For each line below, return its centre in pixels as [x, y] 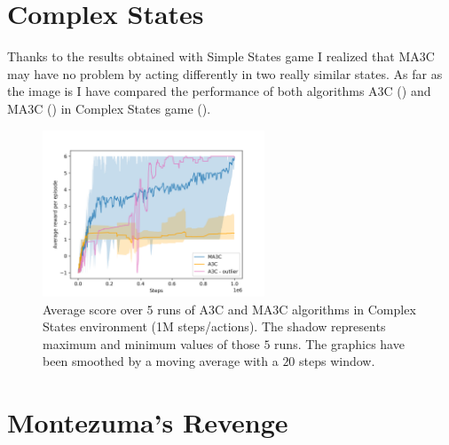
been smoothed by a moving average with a [161, 361]
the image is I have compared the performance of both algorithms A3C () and [219, 91]
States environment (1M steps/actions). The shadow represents [214, 326]
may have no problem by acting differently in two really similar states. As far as [225, 73]
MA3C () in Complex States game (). [109, 108]
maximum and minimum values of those [151, 343]
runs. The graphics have [339, 343]
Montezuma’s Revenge [148, 422]
